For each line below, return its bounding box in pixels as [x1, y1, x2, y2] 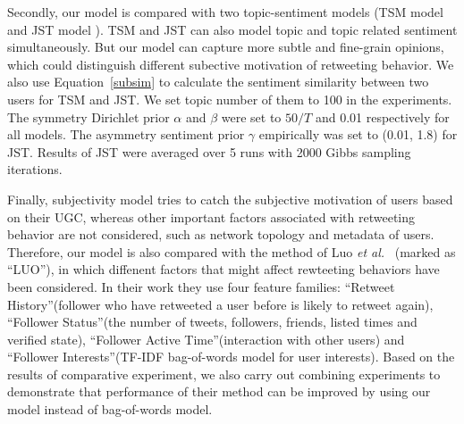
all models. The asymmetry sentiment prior [7, 125, 245, 144]
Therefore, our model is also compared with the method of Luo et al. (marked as [7, 242, 456, 261]
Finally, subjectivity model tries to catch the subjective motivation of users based [7, 189, 453, 208]
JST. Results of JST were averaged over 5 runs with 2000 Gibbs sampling [7, 142, 411, 161]
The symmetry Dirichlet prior [7, 107, 170, 126]
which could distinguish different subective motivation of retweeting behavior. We [7, 54, 454, 73]
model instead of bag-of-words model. [7, 400, 213, 419]
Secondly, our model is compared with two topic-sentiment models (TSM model [7, 3, 443, 21]
